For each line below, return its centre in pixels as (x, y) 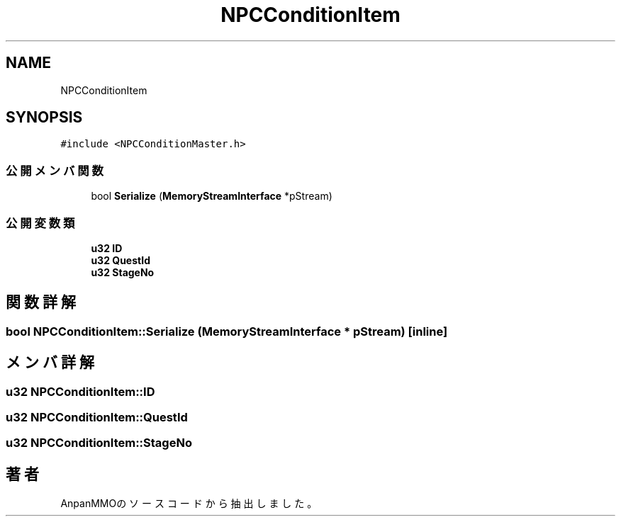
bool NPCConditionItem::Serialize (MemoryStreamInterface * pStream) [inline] (227, 331)
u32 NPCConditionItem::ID (80, 391)
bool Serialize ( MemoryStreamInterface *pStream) (212, 196)
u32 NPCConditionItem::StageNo (99, 443)
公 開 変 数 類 (40, 223)
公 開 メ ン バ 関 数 (55, 170)
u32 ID (107, 248)
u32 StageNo (123, 272)
